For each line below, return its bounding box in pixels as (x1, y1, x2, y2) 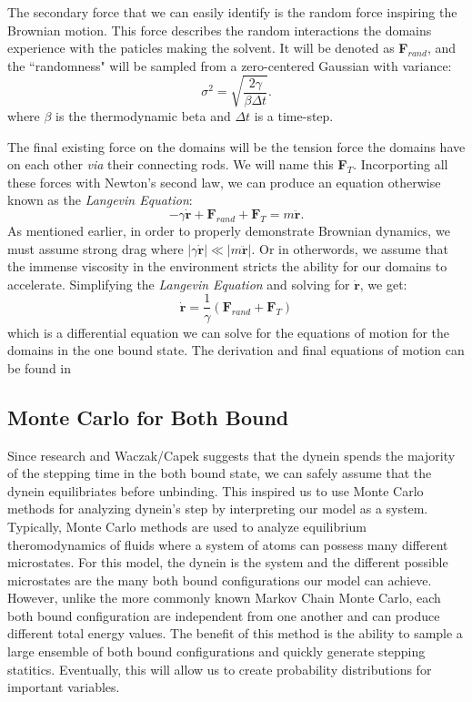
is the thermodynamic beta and (55, 106, 231, 125)
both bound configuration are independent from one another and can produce (7, 605, 440, 625)
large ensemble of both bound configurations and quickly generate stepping (7, 642, 426, 661)
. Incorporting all (353, 155, 448, 174)
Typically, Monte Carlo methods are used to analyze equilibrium (7, 516, 367, 535)
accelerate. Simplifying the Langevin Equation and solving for (7, 274, 350, 293)
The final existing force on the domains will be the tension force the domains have (7, 137, 466, 156)
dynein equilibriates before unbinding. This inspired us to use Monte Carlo (7, 481, 424, 500)
